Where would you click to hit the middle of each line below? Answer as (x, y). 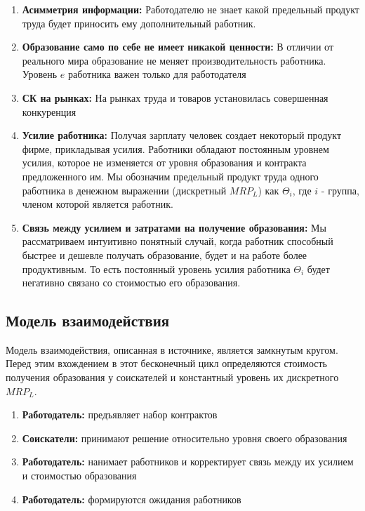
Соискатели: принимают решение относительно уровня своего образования (185, 438)
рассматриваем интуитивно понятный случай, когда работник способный (178, 241)
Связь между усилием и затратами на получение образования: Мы (174, 227)
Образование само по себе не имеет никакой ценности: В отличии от (178, 47)
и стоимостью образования (79, 476)
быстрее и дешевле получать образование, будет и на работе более (165, 254)
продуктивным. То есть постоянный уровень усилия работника (156, 268)
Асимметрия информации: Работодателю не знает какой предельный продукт (191, 9)
